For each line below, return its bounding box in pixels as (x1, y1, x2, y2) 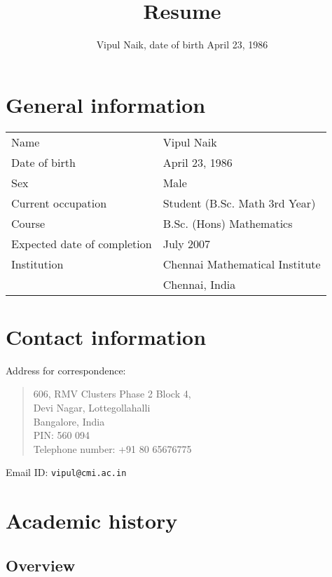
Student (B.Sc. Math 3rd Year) (162, 194, 316, 211)
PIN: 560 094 (33, 428, 90, 442)
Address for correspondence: (6, 362, 126, 377)
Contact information (6, 322, 207, 351)
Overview (6, 554, 76, 576)
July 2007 (162, 235, 211, 252)
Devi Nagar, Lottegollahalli (33, 400, 151, 414)
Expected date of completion (11, 235, 152, 252)
